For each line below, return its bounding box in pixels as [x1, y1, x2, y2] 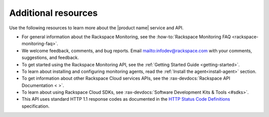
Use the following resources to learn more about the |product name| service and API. [9, 25, 184, 31]
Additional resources [9, 7, 98, 18]
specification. [21, 103, 50, 109]
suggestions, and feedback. [21, 55, 79, 60]
